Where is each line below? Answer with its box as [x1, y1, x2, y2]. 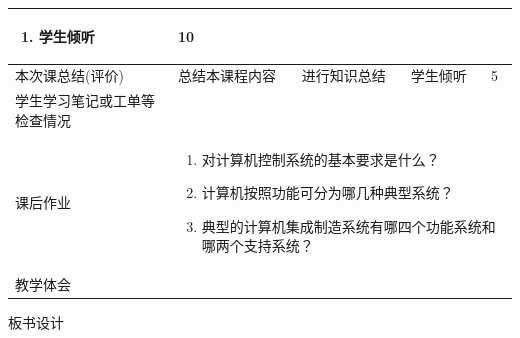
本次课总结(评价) [15, 65, 124, 86]
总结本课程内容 [177, 65, 276, 86]
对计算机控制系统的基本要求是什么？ [201, 148, 440, 169]
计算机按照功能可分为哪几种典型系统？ [201, 182, 454, 203]
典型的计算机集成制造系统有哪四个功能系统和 [201, 215, 496, 236]
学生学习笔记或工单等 [15, 90, 155, 111]
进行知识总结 [301, 65, 386, 86]
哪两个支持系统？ [201, 235, 314, 256]
